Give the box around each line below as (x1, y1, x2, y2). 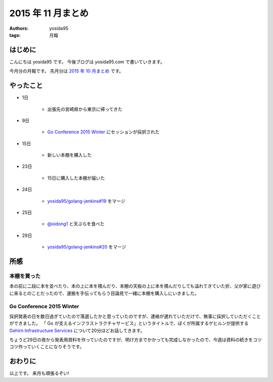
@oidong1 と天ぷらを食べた (47, 221, 105, 227)
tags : (9, 32, 21, 38)
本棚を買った (9, 273, 41, 279)
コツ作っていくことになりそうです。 (9, 344, 84, 350)
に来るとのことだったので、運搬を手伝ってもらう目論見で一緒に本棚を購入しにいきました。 (9, 290, 199, 296)
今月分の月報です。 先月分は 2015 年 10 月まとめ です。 (9, 68, 124, 74)
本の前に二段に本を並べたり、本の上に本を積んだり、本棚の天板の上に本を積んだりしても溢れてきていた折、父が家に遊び (9, 283, 261, 289)
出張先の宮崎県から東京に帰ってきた (47, 106, 122, 112)
